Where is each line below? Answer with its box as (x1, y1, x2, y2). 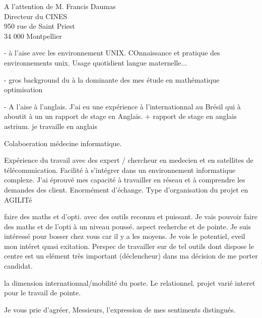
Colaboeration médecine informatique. (4, 138, 122, 148)
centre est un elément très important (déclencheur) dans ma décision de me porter (4, 250, 258, 261)
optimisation (4, 84, 43, 95)
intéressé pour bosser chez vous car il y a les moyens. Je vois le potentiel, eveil (4, 231, 245, 241)
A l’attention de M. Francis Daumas (4, 1, 116, 11)
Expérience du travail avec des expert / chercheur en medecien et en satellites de (4, 155, 253, 165)
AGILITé (4, 194, 32, 205)
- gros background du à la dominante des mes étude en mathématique (4, 74, 220, 85)
